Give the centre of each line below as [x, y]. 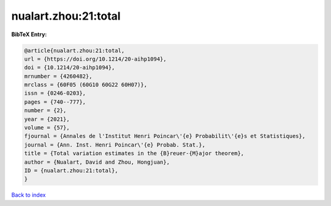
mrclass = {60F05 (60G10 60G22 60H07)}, [86, 85]
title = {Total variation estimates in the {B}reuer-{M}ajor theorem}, [134, 154]
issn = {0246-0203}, [55, 93]
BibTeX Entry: [29, 34]
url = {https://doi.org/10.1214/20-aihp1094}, [95, 59]
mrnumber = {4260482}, [58, 76]
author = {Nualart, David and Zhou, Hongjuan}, [97, 162]
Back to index [29, 195]
